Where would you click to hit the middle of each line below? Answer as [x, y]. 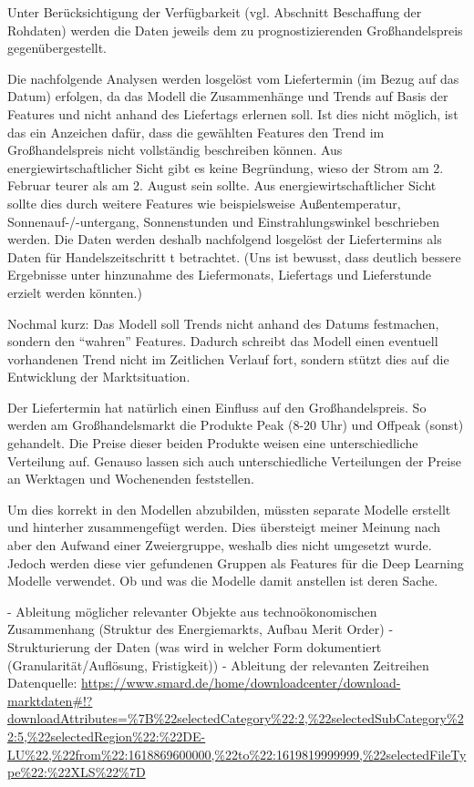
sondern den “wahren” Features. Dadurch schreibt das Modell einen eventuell [223, 341]
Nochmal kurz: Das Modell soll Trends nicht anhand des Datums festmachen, [223, 323]
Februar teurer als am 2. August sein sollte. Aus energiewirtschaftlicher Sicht [222, 185]
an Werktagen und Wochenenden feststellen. [131, 479]
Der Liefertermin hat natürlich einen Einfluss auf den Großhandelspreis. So [217, 407]
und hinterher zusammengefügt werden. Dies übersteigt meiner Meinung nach [224, 527]
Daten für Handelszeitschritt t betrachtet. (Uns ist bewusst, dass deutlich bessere [234, 256]
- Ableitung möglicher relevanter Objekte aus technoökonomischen [192, 611]
